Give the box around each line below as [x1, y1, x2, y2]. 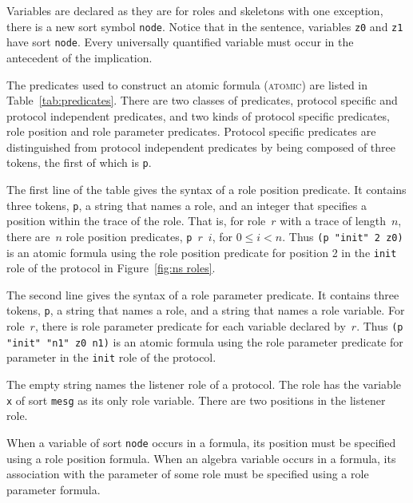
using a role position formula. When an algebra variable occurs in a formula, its [6, 450, 396, 466]
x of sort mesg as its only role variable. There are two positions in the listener [6, 391, 386, 408]
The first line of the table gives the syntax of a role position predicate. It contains [6, 181, 407, 198]
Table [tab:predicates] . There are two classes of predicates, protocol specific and [6, 92, 398, 109]
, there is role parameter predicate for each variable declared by [34, 318, 346, 335]
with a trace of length [280, 212, 386, 229]
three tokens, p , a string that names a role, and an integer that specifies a [6, 196, 367, 213]
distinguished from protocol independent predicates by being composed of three [6, 138, 396, 155]
